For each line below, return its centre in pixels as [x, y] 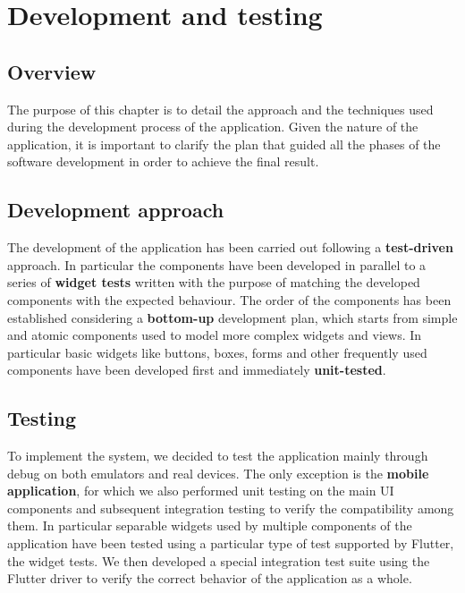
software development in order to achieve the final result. [163, 161]
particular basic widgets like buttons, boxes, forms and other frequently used [217, 352]
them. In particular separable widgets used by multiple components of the [210, 525]
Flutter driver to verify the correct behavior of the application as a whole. [210, 578]
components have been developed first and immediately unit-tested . [197, 370]
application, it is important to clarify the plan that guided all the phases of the [224, 144]
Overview [52, 71]
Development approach [116, 210]
